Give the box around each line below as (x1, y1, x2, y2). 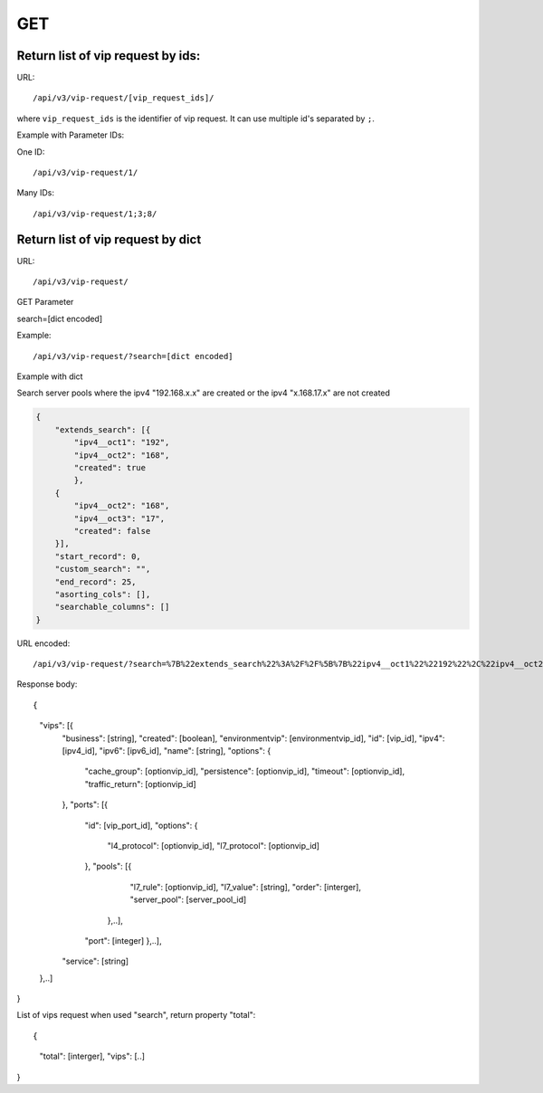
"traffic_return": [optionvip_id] (84, 778, 196, 789)
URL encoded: (16, 638, 71, 649)
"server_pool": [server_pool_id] (129, 894, 247, 905)
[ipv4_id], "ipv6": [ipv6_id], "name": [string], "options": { (62, 746, 271, 756)
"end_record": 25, (54, 576, 137, 587)
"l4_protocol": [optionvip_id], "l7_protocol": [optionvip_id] (107, 840, 320, 851)
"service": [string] (62, 955, 129, 967)
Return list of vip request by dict (16, 232, 202, 247)
